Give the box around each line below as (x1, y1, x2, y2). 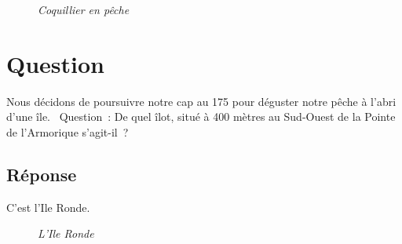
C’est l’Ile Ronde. (6, 198, 90, 215)
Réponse (6, 162, 77, 186)
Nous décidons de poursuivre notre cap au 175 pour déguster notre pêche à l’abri (6, 93, 397, 109)
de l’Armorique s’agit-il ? (6, 123, 129, 140)
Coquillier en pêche (38, 2, 130, 17)
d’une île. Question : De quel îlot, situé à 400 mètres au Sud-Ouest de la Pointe (6, 108, 396, 125)
